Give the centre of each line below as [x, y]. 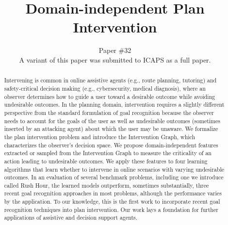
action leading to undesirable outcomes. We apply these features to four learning [106, 161]
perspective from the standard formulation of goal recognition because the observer [109, 112]
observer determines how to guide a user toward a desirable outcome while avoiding [110, 96]
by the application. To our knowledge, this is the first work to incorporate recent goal [112, 201]
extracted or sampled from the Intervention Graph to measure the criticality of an [108, 153]
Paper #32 [115, 50]
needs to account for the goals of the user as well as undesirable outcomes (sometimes [112, 121]
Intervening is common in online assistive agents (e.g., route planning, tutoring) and [110, 80]
